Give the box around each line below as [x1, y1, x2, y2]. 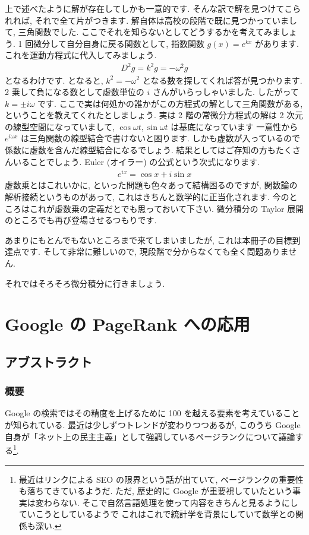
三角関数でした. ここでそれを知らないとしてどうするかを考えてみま [18, 26, 280, 38]
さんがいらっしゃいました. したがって [152, 86, 299, 98]
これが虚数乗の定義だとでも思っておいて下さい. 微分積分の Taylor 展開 [29, 202, 304, 214]
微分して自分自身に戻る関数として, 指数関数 [33, 37, 204, 49]
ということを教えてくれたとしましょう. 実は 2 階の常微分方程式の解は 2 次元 [5, 109, 304, 121]
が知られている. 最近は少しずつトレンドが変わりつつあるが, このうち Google [5, 419, 301, 431]
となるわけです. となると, [5, 74, 103, 86]
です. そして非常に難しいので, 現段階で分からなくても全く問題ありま [21, 245, 289, 258]
